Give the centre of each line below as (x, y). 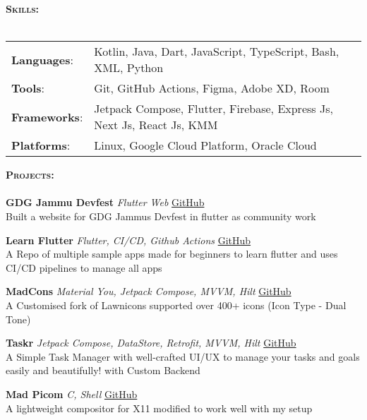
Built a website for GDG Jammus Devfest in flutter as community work (161, 216)
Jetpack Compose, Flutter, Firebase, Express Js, (213, 109)
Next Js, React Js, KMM (156, 125)
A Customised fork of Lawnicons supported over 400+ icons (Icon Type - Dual (176, 305)
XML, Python (129, 68)
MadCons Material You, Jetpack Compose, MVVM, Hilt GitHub (149, 291)
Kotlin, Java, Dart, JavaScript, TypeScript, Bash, (217, 52)
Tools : (28, 88)
